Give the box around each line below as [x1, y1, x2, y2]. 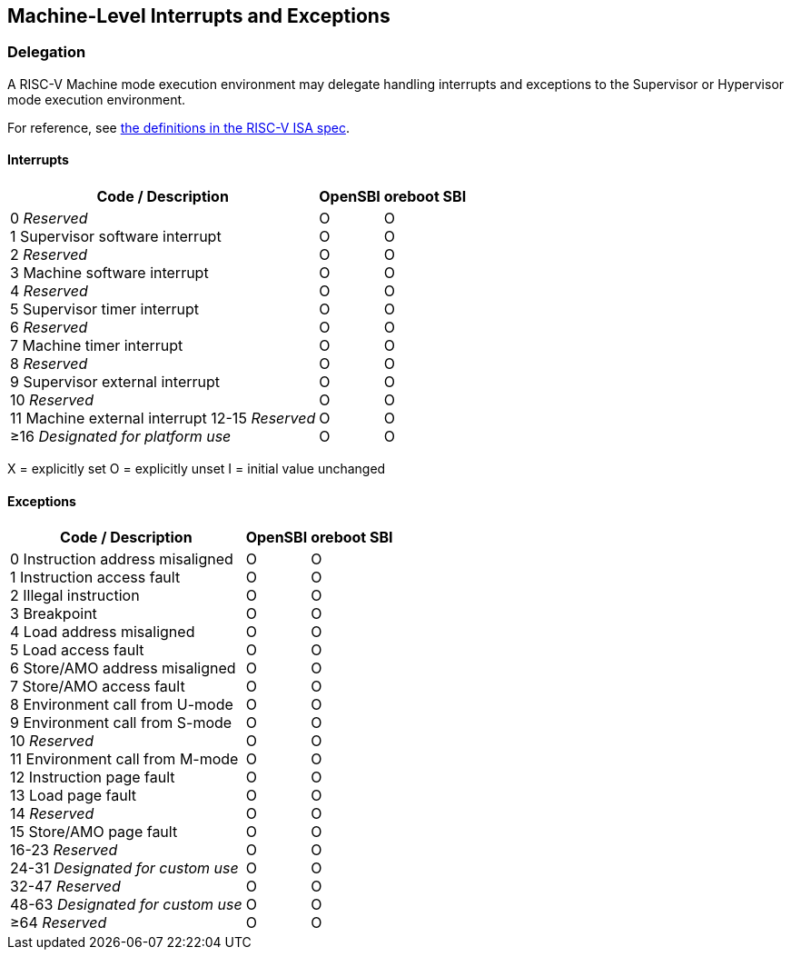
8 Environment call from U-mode [10, 695, 233, 714]
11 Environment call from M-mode [10, 750, 239, 769]
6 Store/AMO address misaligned [10, 659, 236, 678]
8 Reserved [10, 354, 88, 374]
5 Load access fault [10, 641, 144, 660]
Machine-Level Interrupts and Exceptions [7, 5, 391, 27]
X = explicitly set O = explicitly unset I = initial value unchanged [7, 461, 386, 477]
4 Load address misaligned [10, 623, 195, 642]
